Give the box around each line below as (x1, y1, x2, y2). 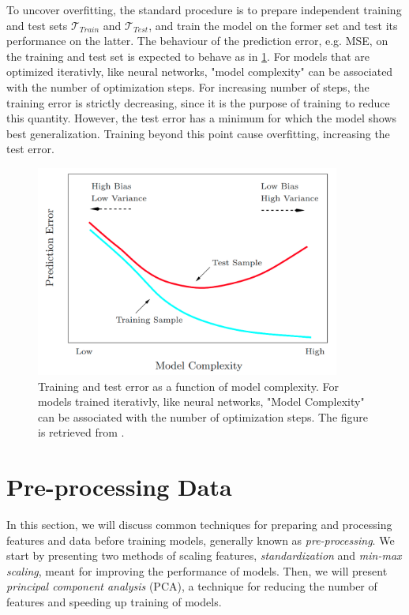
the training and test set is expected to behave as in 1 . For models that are (6, 47, 370, 64)
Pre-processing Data (6, 471, 232, 503)
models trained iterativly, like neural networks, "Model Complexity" (38, 393, 365, 410)
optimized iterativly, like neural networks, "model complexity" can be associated (6, 63, 393, 80)
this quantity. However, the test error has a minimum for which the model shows (6, 110, 397, 126)
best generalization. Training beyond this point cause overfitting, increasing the (6, 125, 390, 141)
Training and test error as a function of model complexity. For (38, 377, 339, 394)
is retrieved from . (38, 424, 125, 441)
